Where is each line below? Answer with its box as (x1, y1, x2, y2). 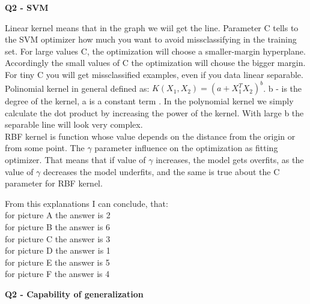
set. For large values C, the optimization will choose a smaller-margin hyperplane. (5, 44, 306, 57)
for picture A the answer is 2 (5, 209, 111, 221)
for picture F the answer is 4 (5, 267, 110, 280)
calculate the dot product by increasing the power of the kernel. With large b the (5, 106, 304, 119)
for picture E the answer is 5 (5, 255, 110, 268)
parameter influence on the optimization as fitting (94, 142, 278, 154)
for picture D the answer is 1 (5, 244, 111, 257)
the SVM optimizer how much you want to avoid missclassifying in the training (5, 33, 297, 46)
